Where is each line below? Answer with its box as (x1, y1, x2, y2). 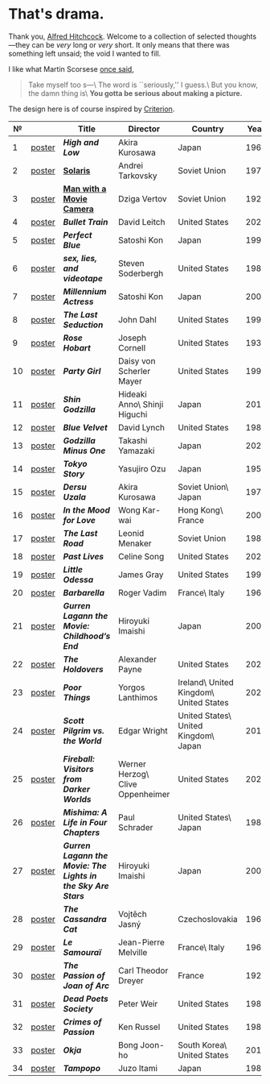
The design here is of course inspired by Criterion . (8, 104, 175, 114)
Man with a (63, 183, 107, 194)
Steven (117, 257, 145, 268)
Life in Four (63, 816, 108, 828)
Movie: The (63, 860, 107, 871)
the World (63, 735, 102, 746)
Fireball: (63, 753, 95, 764)
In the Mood (63, 505, 111, 516)
